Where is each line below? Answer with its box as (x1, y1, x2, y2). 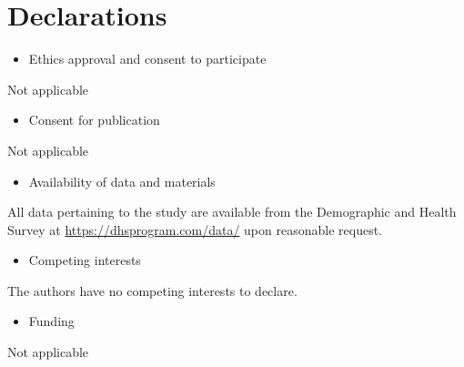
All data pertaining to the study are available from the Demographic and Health (7, 202, 457, 221)
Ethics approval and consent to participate (28, 49, 267, 68)
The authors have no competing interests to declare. (7, 280, 298, 300)
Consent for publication (28, 110, 160, 129)
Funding (28, 311, 75, 331)
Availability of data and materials (28, 171, 216, 190)
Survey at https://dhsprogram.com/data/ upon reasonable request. (7, 219, 382, 239)
